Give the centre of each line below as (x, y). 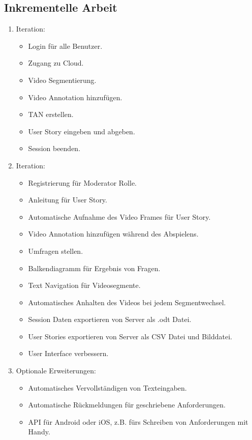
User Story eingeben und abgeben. (82, 131)
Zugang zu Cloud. (56, 63)
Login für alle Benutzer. (65, 46)
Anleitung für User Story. (68, 200)
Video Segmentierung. (62, 80)
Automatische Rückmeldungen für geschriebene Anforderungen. (127, 405)
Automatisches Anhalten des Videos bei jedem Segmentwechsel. (127, 302)
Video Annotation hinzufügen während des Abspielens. (113, 234)
